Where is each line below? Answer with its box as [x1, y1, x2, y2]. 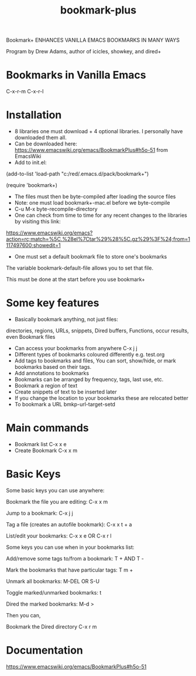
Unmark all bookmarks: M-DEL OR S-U [6, 578, 100, 585]
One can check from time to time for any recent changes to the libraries [14, 212, 187, 219]
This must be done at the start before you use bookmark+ [6, 276, 145, 283]
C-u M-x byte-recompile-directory [14, 206, 98, 213]
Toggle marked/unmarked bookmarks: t [6, 589, 102, 596]
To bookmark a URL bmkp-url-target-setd [14, 401, 116, 407]
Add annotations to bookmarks [14, 370, 90, 376]
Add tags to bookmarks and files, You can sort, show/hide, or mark [14, 357, 177, 364]
